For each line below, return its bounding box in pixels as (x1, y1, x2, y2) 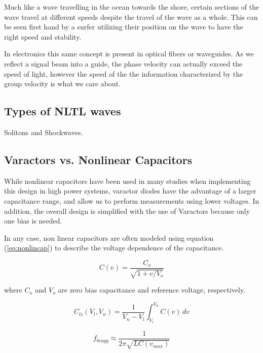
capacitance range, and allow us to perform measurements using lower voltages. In (4, 195, 259, 206)
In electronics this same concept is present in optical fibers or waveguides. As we (4, 48, 254, 59)
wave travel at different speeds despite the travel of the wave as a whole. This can (4, 11, 258, 22)
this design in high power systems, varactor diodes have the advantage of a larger (4, 185, 256, 196)
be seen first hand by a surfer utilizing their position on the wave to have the (4, 21, 243, 32)
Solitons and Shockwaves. (4, 126, 83, 137)
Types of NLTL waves (4, 103, 121, 119)
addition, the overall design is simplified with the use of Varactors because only (4, 205, 250, 216)
